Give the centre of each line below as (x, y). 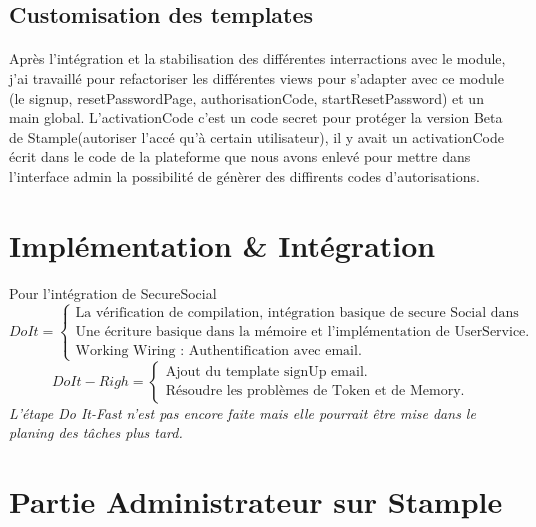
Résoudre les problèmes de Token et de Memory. (315, 391)
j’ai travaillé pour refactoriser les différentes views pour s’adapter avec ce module (256, 77)
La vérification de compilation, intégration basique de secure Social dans (297, 312)
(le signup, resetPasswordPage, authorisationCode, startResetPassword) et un (246, 97)
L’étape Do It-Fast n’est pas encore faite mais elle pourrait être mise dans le (242, 412)
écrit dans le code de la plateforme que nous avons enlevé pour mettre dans (240, 156)
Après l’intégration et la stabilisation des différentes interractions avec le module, (257, 58)
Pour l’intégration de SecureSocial (113, 292)
